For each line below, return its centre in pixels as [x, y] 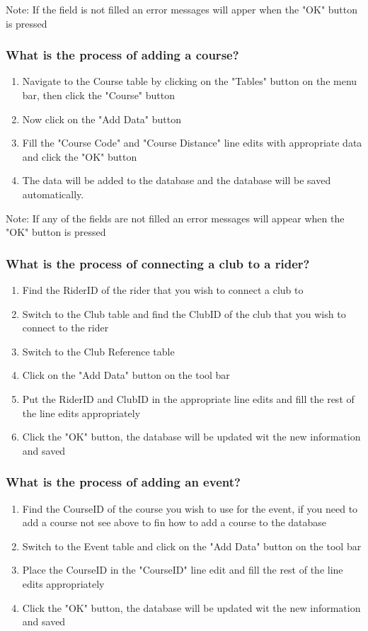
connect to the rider [65, 328]
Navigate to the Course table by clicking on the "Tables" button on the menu [190, 81]
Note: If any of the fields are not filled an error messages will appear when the [175, 218]
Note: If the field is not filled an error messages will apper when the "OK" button [182, 9]
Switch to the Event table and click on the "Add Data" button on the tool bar [192, 546]
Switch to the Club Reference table [98, 351]
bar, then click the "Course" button [98, 95]
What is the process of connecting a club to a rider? [158, 263]
